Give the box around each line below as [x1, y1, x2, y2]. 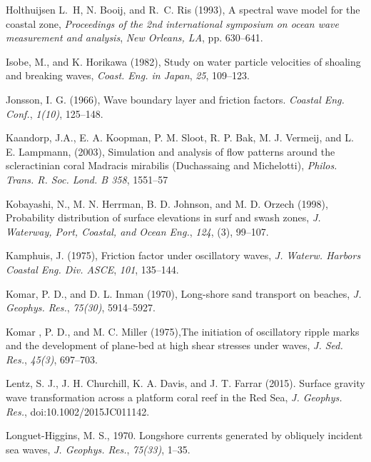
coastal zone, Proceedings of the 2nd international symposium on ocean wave [6, 16, 339, 31]
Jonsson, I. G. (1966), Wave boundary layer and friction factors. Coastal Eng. [6, 91, 345, 106]
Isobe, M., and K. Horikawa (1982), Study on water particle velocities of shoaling [6, 54, 361, 69]
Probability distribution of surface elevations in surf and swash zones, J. [6, 210, 321, 225]
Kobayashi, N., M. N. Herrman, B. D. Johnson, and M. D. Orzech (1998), [6, 196, 328, 211]
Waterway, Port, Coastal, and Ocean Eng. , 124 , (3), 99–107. [6, 224, 269, 238]
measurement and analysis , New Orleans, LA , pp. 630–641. [6, 30, 263, 45]
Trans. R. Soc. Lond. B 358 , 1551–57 [6, 171, 168, 186]
